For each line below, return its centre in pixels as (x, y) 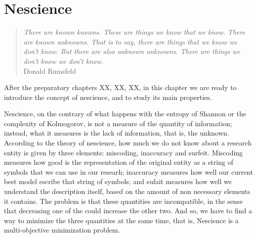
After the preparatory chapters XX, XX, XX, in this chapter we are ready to (120, 87)
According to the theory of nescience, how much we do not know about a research (128, 143)
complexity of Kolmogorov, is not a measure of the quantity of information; (118, 123)
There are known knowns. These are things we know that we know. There (134, 32)
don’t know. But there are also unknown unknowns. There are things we (132, 51)
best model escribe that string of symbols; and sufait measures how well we (118, 181)
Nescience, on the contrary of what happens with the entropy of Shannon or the (125, 114)
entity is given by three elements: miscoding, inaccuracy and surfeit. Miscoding (124, 152)
